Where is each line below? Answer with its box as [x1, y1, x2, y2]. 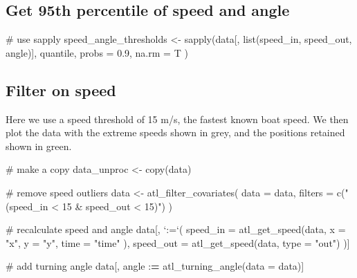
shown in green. [6, 138, 72, 153]
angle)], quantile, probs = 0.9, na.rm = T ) [6, 45, 188, 59]
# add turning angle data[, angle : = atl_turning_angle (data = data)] [6, 259, 304, 273]
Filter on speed [6, 79, 116, 100]
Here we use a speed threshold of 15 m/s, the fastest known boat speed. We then [6, 111, 349, 126]
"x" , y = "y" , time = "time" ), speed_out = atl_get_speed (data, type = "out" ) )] [6, 235, 350, 250]
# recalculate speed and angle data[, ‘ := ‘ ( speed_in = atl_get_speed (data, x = [6, 222, 346, 237]
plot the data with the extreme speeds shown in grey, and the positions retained [6, 125, 345, 140]
